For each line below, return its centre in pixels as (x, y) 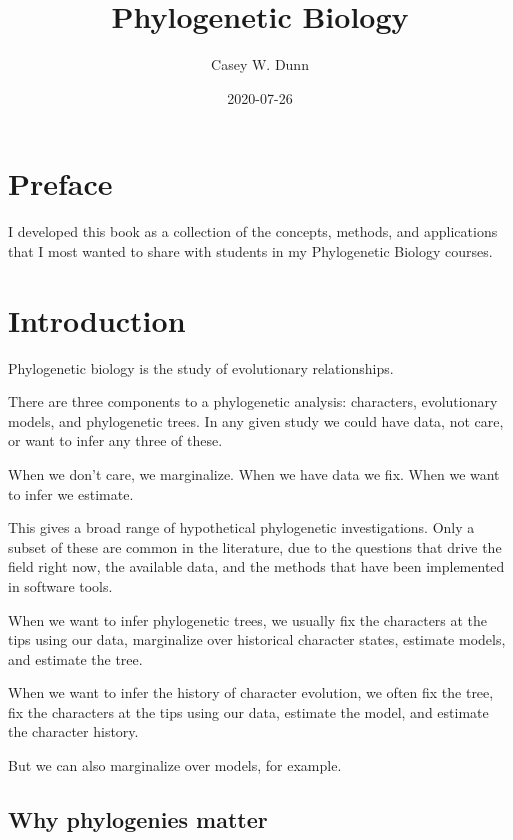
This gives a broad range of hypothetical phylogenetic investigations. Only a (241, 527)
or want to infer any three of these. (115, 440)
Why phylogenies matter (138, 819)
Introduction (97, 319)
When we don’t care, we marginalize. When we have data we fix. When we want (254, 473)
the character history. (73, 731)
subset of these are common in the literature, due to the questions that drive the (255, 546)
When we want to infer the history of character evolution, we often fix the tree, (251, 692)
